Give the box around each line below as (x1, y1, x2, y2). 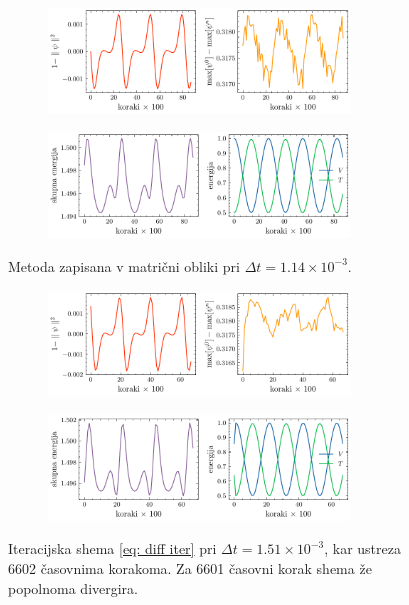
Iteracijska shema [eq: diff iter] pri (8, 538, 217, 559)
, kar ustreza (324, 538, 401, 559)
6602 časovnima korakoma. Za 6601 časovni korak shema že (8, 558, 372, 579)
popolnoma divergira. (8, 577, 139, 598)
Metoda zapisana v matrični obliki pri (8, 255, 240, 276)
